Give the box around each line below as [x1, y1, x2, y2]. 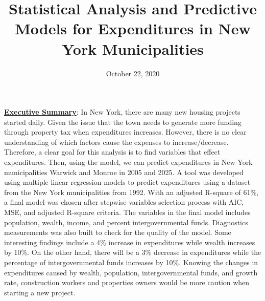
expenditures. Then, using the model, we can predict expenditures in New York [4, 157, 253, 167]
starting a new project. [4, 287, 76, 297]
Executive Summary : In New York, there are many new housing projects [4, 106, 240, 117]
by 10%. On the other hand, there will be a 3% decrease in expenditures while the [4, 247, 261, 257]
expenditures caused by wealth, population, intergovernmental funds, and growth [4, 267, 258, 277]
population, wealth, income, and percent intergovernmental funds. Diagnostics [4, 217, 248, 227]
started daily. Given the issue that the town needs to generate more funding [4, 116, 242, 127]
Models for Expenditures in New [15, 18, 251, 39]
